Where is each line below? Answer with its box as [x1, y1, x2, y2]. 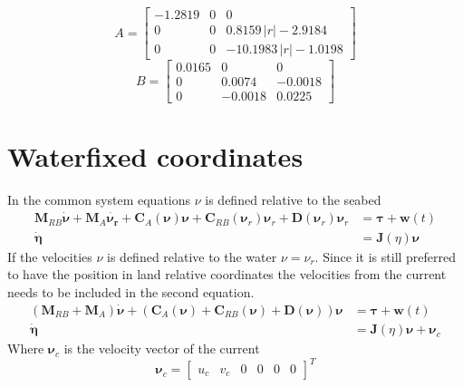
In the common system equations [7, 190, 191, 209]
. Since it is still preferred [314, 247, 457, 266]
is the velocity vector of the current [63, 339, 260, 358]
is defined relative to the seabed [205, 190, 381, 209]
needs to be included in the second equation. [7, 283, 255, 302]
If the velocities [7, 247, 92, 266]
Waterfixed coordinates [7, 138, 304, 175]
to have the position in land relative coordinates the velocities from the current [7, 265, 447, 284]
